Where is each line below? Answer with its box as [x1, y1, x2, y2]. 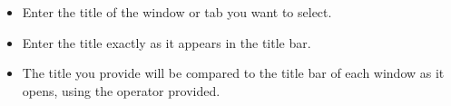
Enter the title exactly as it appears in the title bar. [22, 33, 311, 52]
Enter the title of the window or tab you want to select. [22, 3, 332, 21]
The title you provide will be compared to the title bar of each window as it [22, 63, 445, 82]
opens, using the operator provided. [22, 81, 221, 100]
